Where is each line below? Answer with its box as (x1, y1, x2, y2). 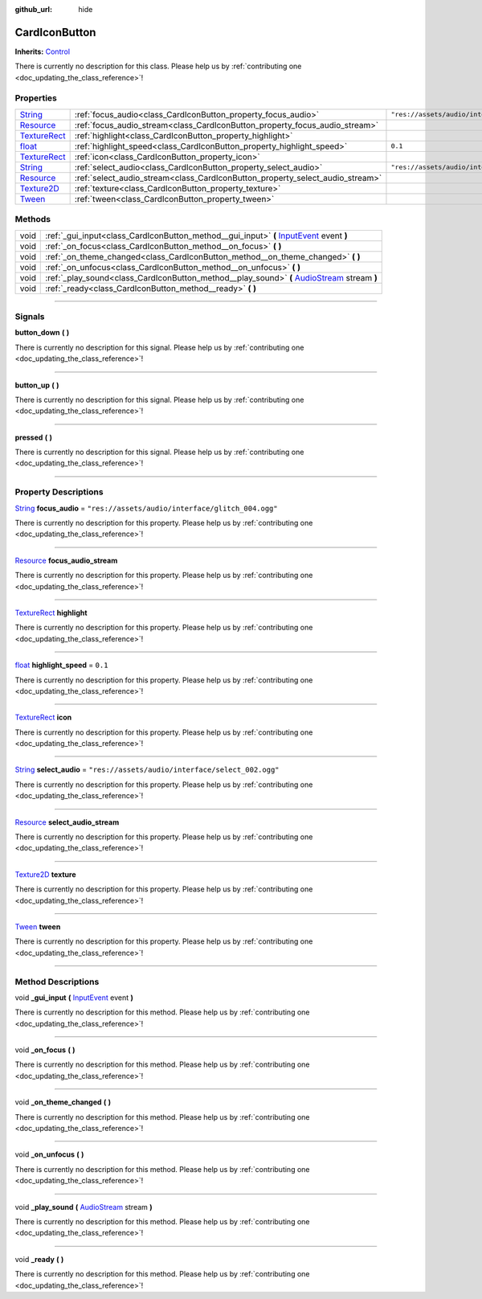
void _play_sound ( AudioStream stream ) (14, 1202, 153, 1211)
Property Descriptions (14, 486, 104, 498)
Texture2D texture (14, 869, 76, 879)
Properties (14, 92, 58, 104)
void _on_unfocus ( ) (14, 1149, 84, 1159)
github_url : (14, 5, 52, 14)
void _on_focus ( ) (14, 1045, 76, 1055)
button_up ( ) (14, 380, 59, 390)
